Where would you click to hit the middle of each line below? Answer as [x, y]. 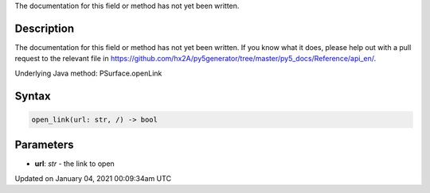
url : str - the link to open [74, 164]
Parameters [44, 145]
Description [45, 28]
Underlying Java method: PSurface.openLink [88, 73]
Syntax [33, 96]
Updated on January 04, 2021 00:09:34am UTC [93, 178]
